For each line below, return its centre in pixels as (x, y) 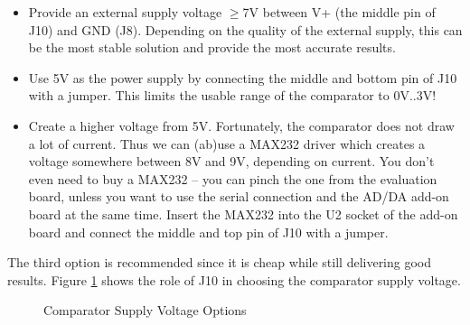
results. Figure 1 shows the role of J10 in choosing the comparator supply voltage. (234, 279)
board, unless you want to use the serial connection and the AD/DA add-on (239, 196)
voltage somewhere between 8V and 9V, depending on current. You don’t (231, 161)
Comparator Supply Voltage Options (145, 310)
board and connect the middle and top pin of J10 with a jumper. (208, 232)
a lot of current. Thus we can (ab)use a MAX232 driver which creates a (227, 143)
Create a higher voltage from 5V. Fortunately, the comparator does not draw (241, 125)
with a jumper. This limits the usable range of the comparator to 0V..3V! (232, 95)
